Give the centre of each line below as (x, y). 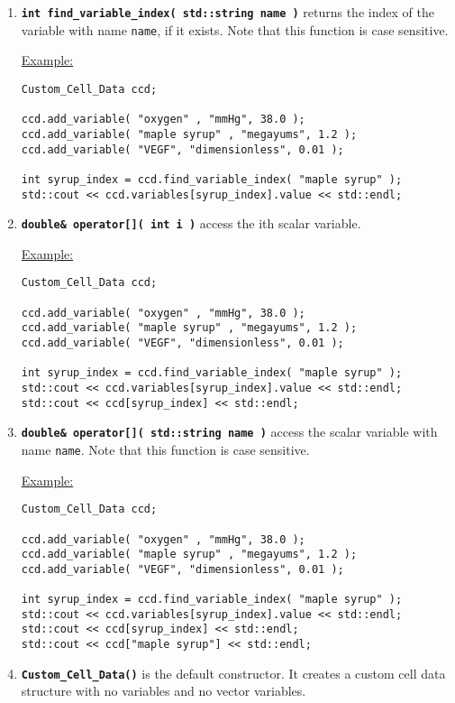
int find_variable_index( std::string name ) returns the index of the (227, 12)
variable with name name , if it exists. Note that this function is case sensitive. (235, 29)
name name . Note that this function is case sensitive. (165, 449)
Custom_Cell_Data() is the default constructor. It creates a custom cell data (233, 673)
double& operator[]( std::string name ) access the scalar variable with (229, 432)
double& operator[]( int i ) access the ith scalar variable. (191, 223)
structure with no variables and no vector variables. (164, 691)
